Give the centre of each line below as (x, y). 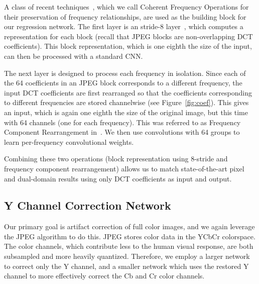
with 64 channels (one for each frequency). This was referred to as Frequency (122, 122)
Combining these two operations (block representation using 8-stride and (116, 159)
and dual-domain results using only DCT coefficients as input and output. (118, 178)
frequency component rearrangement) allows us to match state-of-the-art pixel (124, 168)
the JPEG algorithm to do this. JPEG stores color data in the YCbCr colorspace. (130, 236)
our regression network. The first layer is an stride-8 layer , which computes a (124, 26)
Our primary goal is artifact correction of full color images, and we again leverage (129, 226)
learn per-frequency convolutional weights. (69, 141)
